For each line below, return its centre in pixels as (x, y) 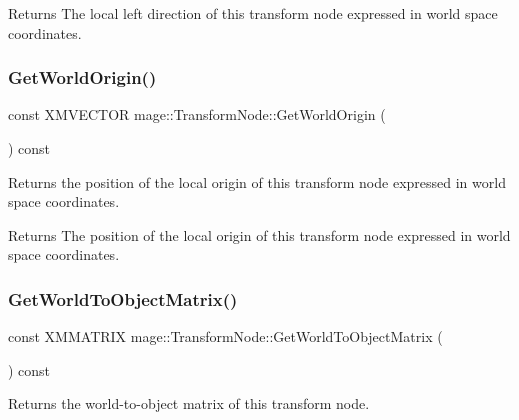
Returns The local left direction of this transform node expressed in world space (253, 13)
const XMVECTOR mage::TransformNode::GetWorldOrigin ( (197, 114)
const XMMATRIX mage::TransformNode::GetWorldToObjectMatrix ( (225, 336)
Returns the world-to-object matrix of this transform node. (189, 403)
